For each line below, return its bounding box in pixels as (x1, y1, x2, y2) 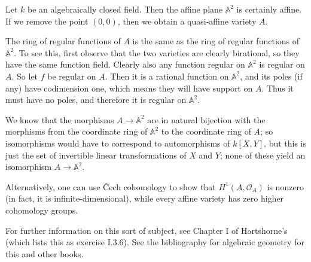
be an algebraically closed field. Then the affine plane (28, 3, 223, 15)
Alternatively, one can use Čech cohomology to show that (5, 180, 216, 193)
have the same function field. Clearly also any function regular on (5, 58, 245, 71)
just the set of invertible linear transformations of (5, 148, 187, 161)
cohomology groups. (5, 203, 78, 216)
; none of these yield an (219, 148, 306, 161)
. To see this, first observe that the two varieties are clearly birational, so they (14, 46, 300, 59)
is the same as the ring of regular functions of (132, 35, 300, 47)
